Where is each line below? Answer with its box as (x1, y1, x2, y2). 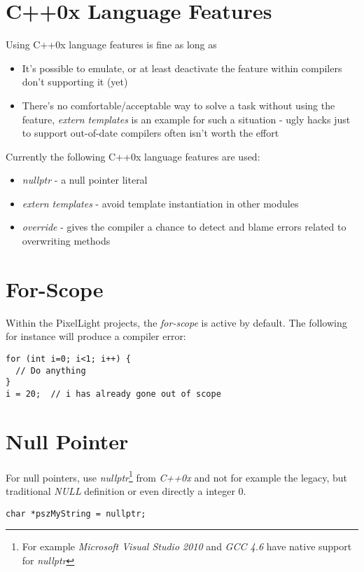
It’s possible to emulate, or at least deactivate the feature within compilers (22, 60, 342, 75)
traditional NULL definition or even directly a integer (6, 483, 235, 498)
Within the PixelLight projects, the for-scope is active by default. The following (6, 315, 347, 329)
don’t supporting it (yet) (22, 74, 128, 89)
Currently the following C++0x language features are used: (6, 149, 260, 163)
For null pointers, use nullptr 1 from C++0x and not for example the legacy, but (6, 468, 348, 484)
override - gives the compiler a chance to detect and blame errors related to (22, 219, 346, 234)
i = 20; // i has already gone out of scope (6, 388, 221, 399)
